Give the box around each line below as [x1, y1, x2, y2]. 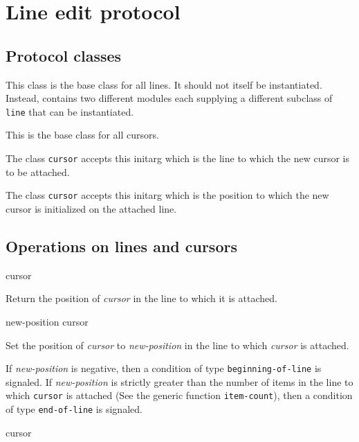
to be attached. [6, 164, 70, 179]
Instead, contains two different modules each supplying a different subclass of [6, 91, 333, 105]
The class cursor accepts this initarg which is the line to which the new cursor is [6, 151, 349, 166]
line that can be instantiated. [6, 104, 134, 118]
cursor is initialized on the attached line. [6, 201, 177, 215]
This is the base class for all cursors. [6, 127, 159, 142]
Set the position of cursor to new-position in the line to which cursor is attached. [6, 337, 349, 352]
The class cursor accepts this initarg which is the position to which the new [6, 188, 329, 202]
